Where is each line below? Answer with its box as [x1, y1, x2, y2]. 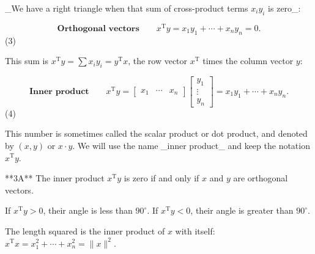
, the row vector [128, 54, 188, 67]
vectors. [5, 183, 34, 196]
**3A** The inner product [5, 172, 105, 184]
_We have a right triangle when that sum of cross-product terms [5, 2, 248, 14]
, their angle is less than [43, 204, 133, 217]
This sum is [5, 54, 48, 67]
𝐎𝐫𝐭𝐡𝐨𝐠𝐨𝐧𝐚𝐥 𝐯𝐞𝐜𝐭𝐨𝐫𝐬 [57, 24, 139, 33]
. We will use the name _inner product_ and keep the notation [72, 139, 310, 151]
